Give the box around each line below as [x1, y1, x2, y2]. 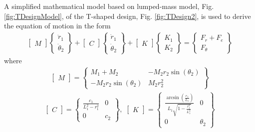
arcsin [166, 95, 179, 101]
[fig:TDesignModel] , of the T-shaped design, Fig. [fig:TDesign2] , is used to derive [4, 10, 251, 21]
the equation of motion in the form [4, 20, 111, 31]
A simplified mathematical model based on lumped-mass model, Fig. [4, 1, 214, 11]
